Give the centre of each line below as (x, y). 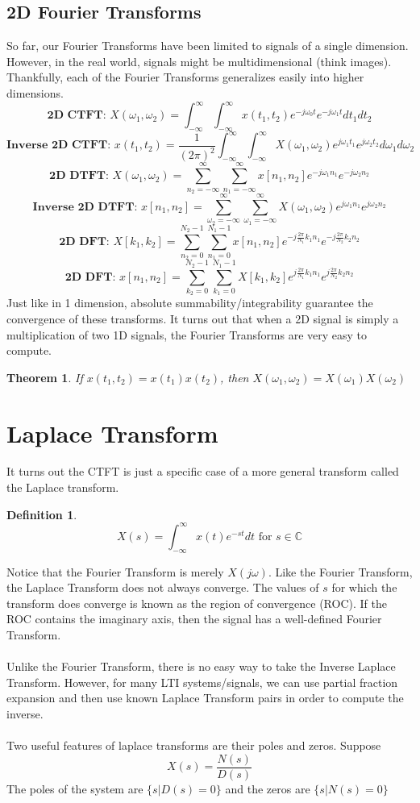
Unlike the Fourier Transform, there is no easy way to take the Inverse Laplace (201, 666)
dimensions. (35, 92)
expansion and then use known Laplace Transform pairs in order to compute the (205, 698)
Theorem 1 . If (45, 377)
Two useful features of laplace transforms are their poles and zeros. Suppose (194, 745)
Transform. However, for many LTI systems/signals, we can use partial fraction (202, 682)
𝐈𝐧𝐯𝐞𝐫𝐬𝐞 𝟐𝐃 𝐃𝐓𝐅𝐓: (85, 207)
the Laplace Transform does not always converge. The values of (163, 587)
